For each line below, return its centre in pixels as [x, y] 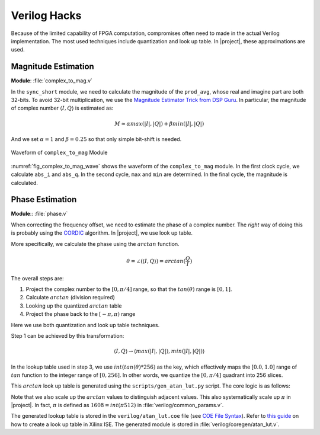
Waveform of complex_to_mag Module [59, 153]
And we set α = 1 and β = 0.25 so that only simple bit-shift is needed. [96, 139]
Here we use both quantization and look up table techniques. [85, 325]
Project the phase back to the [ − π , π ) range [81, 314]
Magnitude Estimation [52, 67]
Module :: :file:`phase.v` [39, 214]
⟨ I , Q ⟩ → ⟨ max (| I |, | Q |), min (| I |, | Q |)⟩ [159, 351]
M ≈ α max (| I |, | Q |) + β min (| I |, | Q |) [159, 124]
